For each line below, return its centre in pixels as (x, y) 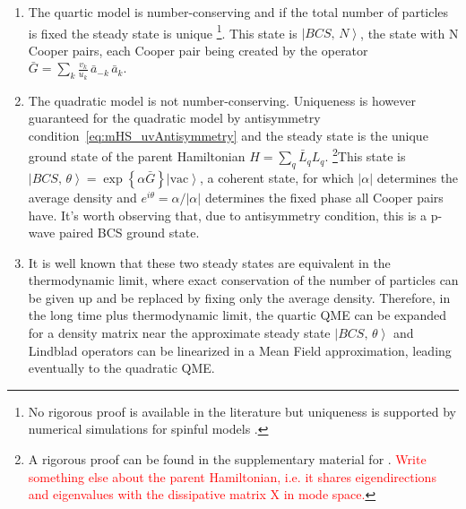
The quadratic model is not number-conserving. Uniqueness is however (222, 100)
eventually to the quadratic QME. (121, 368)
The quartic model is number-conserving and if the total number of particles (238, 12)
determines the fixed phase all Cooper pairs (324, 197)
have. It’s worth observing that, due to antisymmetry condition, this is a (228, 215)
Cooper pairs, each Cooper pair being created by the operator (198, 50)
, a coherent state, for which (277, 177)
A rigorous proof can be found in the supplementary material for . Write (227, 459)
